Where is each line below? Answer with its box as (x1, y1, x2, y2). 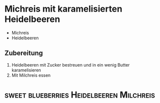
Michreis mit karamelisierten (4, 3, 123, 15)
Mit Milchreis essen (11, 72, 51, 78)
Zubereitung (4, 49, 43, 57)
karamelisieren (11, 67, 42, 73)
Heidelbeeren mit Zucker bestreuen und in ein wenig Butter (11, 62, 130, 68)
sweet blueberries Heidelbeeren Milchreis (4, 89, 156, 100)
